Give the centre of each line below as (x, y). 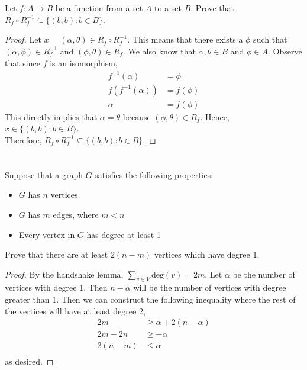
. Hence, (215, 116)
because (137, 116)
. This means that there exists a (185, 39)
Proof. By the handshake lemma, (64, 274)
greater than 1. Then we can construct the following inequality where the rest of (150, 299)
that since (22, 62)
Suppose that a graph (44, 174)
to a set (168, 8)
